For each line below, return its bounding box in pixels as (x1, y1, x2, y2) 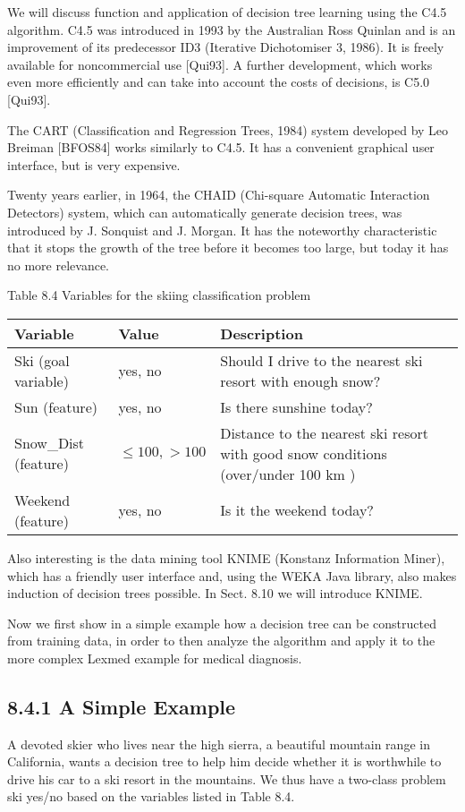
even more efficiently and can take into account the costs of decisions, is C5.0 (7, 73, 430, 91)
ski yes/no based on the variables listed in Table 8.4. (7, 787, 295, 806)
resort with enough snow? (220, 370, 381, 391)
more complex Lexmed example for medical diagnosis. (7, 648, 302, 667)
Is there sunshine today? (220, 396, 373, 417)
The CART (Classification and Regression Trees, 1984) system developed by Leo (7, 120, 449, 139)
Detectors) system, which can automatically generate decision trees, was (7, 202, 402, 221)
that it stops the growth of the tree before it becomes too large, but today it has (7, 238, 449, 257)
